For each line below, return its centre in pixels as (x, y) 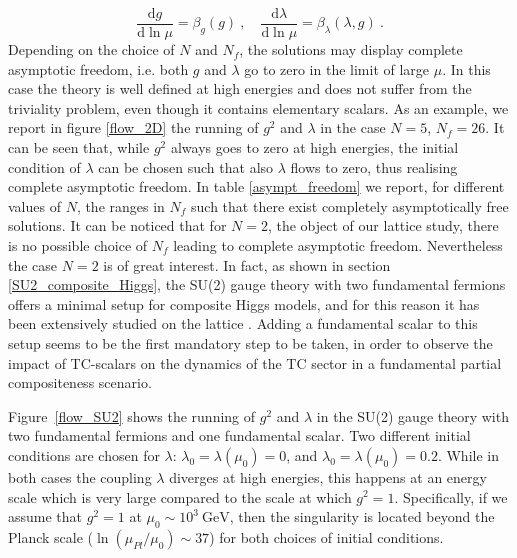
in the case (353, 127)
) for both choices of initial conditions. (326, 536)
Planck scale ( (51, 536)
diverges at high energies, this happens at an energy (328, 476)
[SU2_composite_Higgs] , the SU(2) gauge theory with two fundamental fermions (257, 284)
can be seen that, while (79, 147)
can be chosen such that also (186, 166)
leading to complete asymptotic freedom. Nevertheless (338, 245)
